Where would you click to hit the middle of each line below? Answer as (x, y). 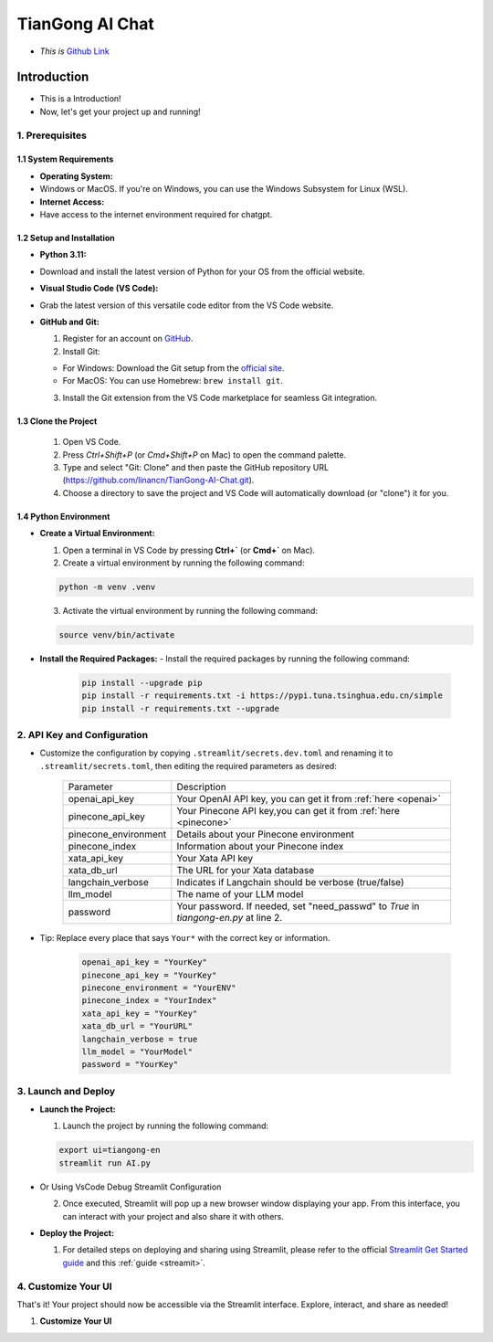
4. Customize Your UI (65, 1286)
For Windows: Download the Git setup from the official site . (173, 368)
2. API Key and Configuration (83, 735)
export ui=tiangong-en (110, 1150)
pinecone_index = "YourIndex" (149, 1001)
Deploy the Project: (77, 1232)
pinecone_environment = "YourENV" (159, 988)
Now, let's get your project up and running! (120, 111)
